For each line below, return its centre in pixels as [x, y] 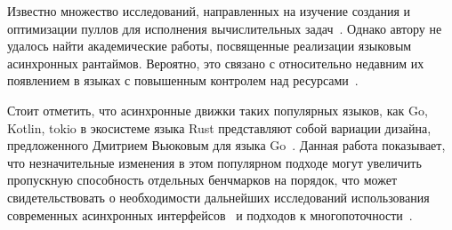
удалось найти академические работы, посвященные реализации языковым [210, 46]
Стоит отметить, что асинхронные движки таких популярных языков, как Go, [218, 110]
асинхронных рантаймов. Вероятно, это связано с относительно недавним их [216, 63]
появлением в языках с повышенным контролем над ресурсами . [183, 80]
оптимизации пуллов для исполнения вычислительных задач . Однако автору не [225, 28]
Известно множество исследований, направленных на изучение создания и [209, 11]
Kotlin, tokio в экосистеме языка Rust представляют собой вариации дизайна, [219, 127]
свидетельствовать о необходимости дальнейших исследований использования [218, 197]
